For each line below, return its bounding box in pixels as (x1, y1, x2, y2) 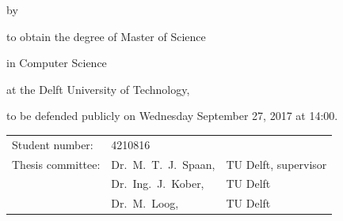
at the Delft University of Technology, (6, 81, 190, 97)
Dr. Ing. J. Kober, (111, 175, 204, 192)
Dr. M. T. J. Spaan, (111, 155, 215, 172)
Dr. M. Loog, (111, 195, 179, 212)
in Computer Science (6, 54, 107, 71)
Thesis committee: (12, 155, 101, 172)
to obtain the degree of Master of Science (6, 28, 206, 44)
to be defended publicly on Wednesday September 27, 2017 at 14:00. (6, 107, 338, 124)
